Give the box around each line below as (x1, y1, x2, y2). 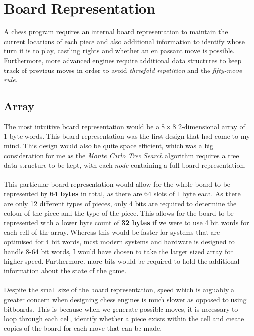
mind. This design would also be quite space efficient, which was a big (4, 141, 214, 151)
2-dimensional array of (178, 121, 245, 131)
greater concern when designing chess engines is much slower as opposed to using (4, 294, 247, 304)
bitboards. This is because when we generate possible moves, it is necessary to (4, 304, 238, 314)
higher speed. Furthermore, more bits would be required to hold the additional (4, 256, 240, 266)
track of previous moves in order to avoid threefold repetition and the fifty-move (4, 65, 242, 75)
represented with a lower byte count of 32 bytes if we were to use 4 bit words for (4, 217, 249, 227)
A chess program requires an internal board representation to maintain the (4, 26, 228, 37)
